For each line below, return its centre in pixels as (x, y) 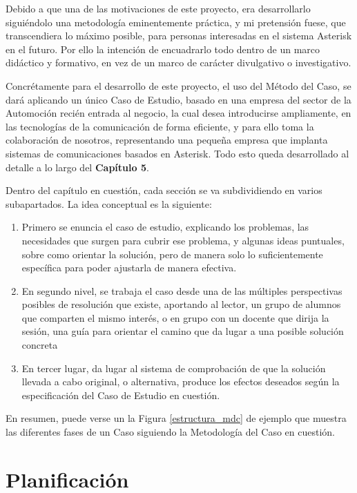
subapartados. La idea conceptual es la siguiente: (109, 203)
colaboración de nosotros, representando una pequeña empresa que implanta (167, 140)
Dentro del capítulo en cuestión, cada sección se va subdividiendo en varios (164, 190)
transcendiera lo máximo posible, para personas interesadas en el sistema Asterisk (179, 36)
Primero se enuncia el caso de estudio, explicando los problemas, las (165, 227)
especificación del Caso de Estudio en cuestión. (121, 395)
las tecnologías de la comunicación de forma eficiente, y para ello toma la (160, 126)
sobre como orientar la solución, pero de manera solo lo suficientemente (172, 254)
